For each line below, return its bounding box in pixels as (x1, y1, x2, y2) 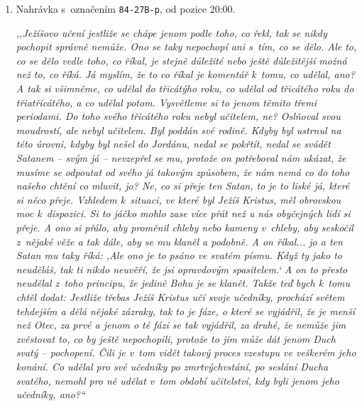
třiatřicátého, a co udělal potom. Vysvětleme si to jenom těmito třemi (16, 94, 317, 109)
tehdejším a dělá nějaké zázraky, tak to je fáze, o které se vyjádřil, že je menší (16, 303, 356, 318)
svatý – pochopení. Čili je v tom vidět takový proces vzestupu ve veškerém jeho (16, 345, 356, 360)
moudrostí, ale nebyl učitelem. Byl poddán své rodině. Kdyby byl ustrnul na (16, 122, 341, 137)
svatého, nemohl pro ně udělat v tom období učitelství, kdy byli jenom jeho (16, 373, 339, 388)
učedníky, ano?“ (16, 387, 85, 402)
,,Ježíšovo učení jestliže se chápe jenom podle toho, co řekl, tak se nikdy (16, 25, 327, 40)
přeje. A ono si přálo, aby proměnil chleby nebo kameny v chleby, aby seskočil (16, 219, 353, 234)
